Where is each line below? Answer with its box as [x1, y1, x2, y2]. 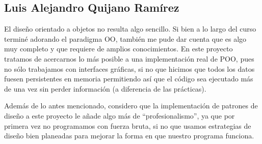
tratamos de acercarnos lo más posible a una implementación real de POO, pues [4, 53, 254, 64]
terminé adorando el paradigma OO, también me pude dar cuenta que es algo [4, 33, 247, 44]
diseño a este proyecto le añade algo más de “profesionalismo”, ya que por [4, 110, 235, 121]
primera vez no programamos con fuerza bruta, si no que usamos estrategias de [4, 120, 251, 131]
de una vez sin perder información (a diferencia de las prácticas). [4, 83, 206, 94]
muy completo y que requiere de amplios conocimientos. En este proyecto [4, 43, 233, 54]
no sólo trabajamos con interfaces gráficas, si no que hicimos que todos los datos [4, 63, 255, 74]
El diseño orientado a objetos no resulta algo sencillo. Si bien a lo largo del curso [4, 23, 256, 34]
